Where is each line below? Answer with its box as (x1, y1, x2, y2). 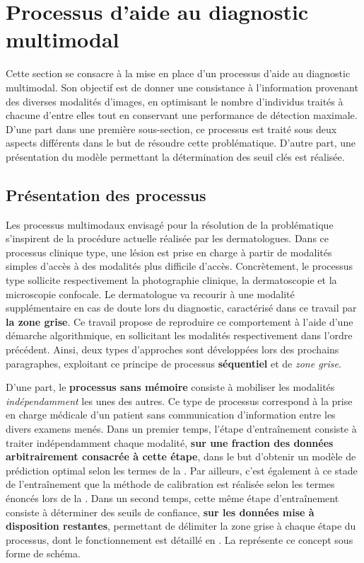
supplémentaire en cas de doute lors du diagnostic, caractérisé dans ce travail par (6, 300, 357, 315)
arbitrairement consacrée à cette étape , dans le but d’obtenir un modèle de (6, 449, 356, 464)
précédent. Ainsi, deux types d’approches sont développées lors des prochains (6, 342, 339, 357)
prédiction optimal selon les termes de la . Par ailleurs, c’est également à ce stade (6, 462, 358, 477)
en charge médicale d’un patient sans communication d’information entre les (6, 407, 336, 422)
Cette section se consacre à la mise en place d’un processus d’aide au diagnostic (6, 66, 351, 81)
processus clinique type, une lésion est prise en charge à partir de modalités (6, 244, 332, 259)
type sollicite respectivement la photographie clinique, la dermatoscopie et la (6, 273, 337, 288)
